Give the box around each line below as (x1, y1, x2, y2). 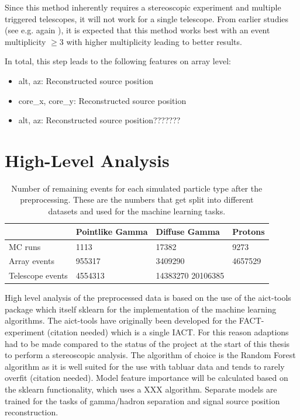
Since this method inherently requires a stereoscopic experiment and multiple (5, 1, 281, 13)
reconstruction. (5, 406, 58, 418)
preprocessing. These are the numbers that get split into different (20, 193, 254, 206)
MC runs (9, 240, 41, 252)
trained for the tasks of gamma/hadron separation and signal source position (5, 394, 280, 407)
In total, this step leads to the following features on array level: (5, 55, 231, 67)
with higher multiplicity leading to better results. (66, 35, 242, 47)
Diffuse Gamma (156, 225, 220, 237)
